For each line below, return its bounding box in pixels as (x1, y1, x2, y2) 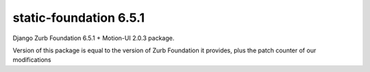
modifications (12, 56, 51, 64)
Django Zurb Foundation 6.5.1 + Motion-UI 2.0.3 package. (12, 34, 175, 42)
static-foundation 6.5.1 (12, 10, 145, 25)
